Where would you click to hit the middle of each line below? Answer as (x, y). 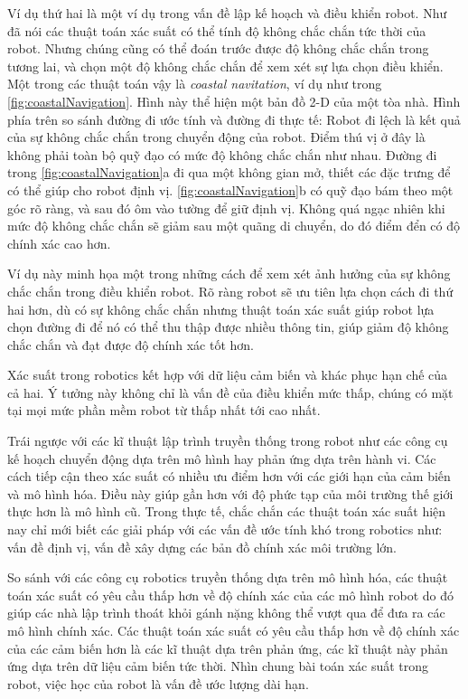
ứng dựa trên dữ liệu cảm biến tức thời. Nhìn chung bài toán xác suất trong (218, 666)
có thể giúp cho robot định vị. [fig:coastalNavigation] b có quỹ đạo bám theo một (230, 189)
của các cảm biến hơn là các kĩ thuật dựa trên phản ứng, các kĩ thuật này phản (228, 648)
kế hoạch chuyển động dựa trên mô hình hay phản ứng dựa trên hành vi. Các (222, 458)
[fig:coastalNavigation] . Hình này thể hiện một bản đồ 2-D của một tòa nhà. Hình (234, 101)
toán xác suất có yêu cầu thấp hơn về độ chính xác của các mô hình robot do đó (230, 595)
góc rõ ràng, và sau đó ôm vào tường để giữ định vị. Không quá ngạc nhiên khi (226, 208)
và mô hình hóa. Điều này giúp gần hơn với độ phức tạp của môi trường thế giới (230, 493)
